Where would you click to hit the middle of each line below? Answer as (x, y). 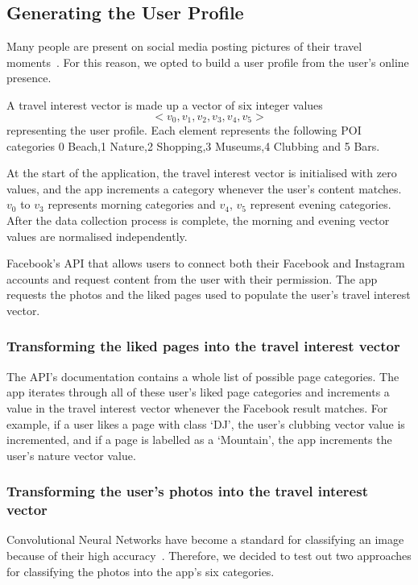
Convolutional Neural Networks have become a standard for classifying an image (205, 539)
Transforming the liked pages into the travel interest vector (203, 346)
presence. (29, 78)
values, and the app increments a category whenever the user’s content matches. (204, 188)
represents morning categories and (132, 204)
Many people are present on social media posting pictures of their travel (184, 46)
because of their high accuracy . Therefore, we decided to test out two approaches (209, 556)
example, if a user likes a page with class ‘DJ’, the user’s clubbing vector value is (206, 423)
